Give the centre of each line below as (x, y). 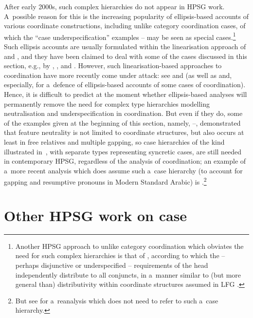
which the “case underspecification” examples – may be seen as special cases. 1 (120, 36)
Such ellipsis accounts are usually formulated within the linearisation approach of (125, 47)
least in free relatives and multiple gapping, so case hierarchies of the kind (114, 141)
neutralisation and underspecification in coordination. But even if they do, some (123, 113)
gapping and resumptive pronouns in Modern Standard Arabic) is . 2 (105, 181)
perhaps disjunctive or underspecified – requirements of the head (112, 265)
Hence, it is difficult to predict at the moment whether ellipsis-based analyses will (126, 94)
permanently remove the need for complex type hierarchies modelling (107, 103)
